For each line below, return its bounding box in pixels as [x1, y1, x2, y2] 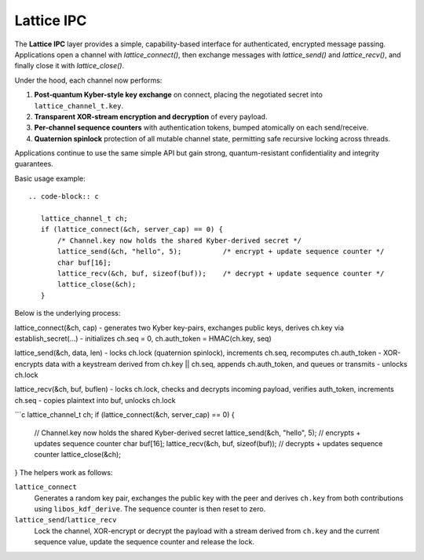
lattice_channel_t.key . [34, 101, 124, 110]
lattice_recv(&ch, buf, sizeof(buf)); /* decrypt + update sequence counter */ [57, 269, 385, 278]
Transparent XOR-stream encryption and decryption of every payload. [34, 112, 268, 121]
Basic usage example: [14, 174, 86, 183]
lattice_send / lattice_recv [14, 515, 117, 525]
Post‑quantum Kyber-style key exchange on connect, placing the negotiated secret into [34, 90, 323, 100]
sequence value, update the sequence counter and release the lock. [34, 537, 255, 547]
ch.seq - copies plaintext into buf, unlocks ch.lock [14, 395, 176, 404]
